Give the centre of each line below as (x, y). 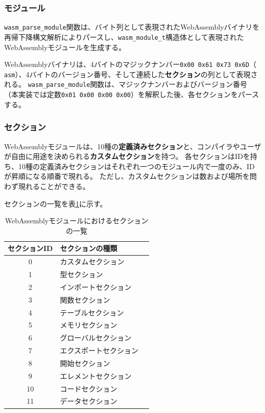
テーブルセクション (92, 312)
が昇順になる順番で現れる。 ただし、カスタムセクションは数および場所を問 (130, 176)
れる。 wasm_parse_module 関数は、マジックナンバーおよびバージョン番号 (126, 84)
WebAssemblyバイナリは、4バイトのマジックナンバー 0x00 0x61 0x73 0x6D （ (130, 64)
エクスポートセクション (99, 350)
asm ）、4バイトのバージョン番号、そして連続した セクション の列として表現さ (131, 74)
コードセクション (89, 388)
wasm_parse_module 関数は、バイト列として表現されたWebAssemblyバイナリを (132, 27)
